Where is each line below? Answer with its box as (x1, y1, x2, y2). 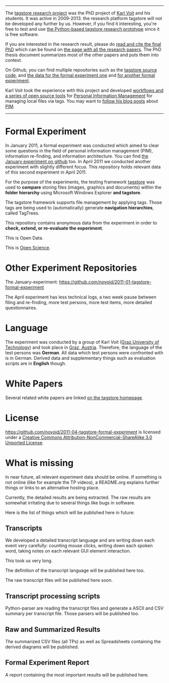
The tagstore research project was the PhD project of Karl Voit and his (5, 10, 151, 16)
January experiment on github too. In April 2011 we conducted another (5, 158, 151, 164)
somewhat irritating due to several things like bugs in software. (5, 499, 136, 506)
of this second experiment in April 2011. (5, 169, 87, 175)
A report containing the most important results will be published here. (5, 671, 149, 677)
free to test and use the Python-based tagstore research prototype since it (5, 26, 160, 32)
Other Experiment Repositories (5, 262, 137, 274)
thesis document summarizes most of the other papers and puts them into (5, 52, 159, 58)
